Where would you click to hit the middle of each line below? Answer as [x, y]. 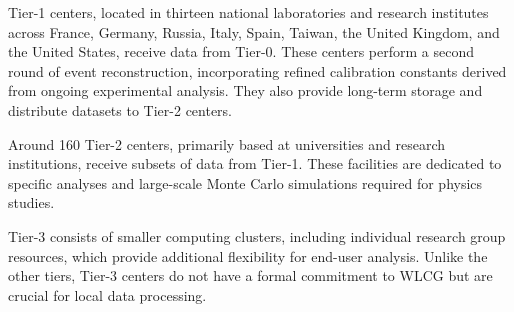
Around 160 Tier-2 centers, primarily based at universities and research [227, 143]
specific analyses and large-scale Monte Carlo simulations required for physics [245, 182]
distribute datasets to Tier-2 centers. [120, 109]
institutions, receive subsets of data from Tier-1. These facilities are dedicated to [255, 163]
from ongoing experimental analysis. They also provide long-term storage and [245, 90]
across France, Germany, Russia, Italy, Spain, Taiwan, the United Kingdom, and [254, 31]
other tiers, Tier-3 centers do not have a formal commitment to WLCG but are [250, 275]
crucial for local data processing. [107, 294]
